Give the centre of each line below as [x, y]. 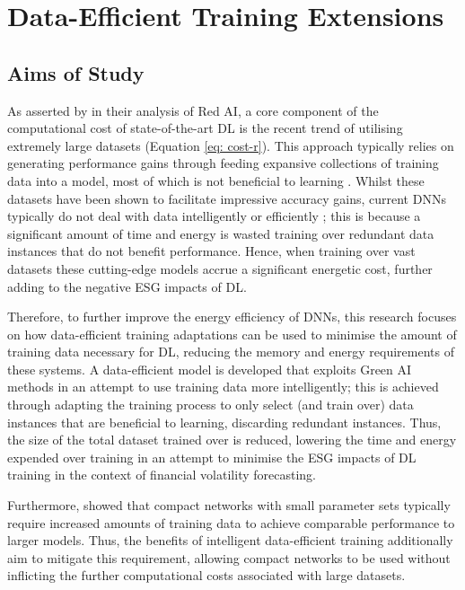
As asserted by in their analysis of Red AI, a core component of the [193, 110]
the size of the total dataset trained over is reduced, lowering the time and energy [232, 440]
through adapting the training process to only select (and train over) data [211, 405]
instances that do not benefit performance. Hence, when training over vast [211, 251]
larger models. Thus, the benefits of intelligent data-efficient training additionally [230, 540]
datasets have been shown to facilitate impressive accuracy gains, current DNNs [227, 198]
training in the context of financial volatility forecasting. [162, 475]
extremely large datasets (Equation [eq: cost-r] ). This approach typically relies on [231, 145]
